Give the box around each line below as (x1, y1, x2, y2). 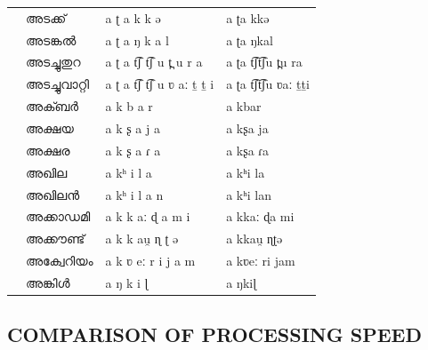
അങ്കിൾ (26, 273, 70, 291)
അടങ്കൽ (26, 30, 77, 49)
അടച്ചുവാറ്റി (26, 75, 89, 93)
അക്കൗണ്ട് (26, 229, 85, 248)
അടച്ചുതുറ (26, 52, 81, 71)
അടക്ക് (26, 8, 67, 27)
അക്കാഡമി (26, 207, 91, 226)
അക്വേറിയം (26, 251, 93, 270)
